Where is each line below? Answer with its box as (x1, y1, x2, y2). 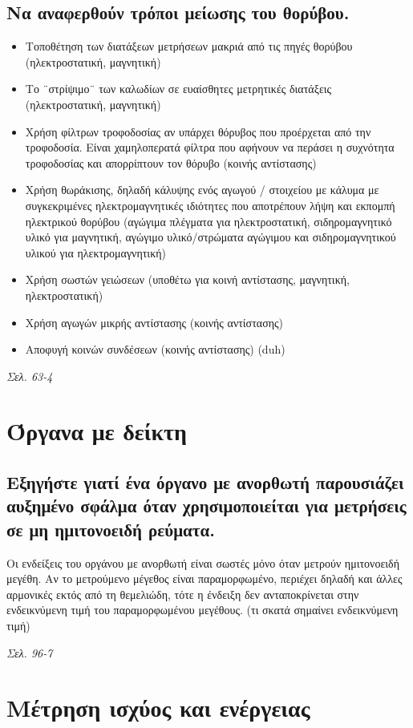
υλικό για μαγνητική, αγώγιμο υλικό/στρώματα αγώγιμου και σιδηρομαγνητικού (25, 229, 396, 245)
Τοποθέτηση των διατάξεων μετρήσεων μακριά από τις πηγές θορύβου (25, 38, 353, 55)
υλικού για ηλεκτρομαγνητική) (25, 244, 166, 261)
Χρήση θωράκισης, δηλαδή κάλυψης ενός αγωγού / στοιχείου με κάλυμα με (25, 181, 379, 198)
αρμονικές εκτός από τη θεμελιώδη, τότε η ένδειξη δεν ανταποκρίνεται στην (6, 585, 359, 602)
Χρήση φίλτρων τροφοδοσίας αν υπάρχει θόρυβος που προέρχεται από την (25, 123, 371, 140)
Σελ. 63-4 (6, 367, 53, 384)
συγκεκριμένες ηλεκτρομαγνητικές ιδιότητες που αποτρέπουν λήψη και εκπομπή (25, 196, 395, 213)
